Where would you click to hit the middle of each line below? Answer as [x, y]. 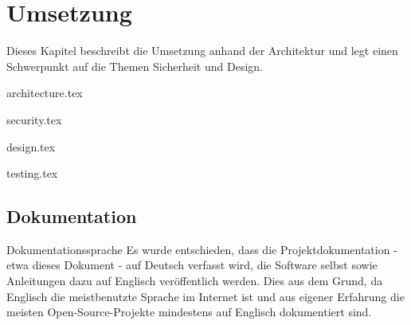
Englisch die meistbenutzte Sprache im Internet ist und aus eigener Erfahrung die [205, 296]
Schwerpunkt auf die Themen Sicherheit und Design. [135, 66]
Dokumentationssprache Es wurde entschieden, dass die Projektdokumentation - [202, 249]
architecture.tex [45, 93]
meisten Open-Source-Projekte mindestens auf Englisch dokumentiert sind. [189, 312]
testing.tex [32, 173]
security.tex [34, 119]
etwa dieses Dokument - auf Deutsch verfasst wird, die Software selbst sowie [192, 265]
